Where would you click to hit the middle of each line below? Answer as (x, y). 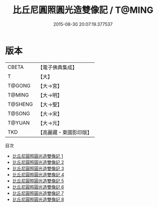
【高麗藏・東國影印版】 (65, 132)
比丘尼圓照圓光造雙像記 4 (38, 174)
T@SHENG (20, 104)
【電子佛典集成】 (58, 67)
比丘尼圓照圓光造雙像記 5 (38, 181)
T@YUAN (19, 123)
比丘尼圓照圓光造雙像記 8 (38, 199)
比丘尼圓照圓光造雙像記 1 (38, 156)
